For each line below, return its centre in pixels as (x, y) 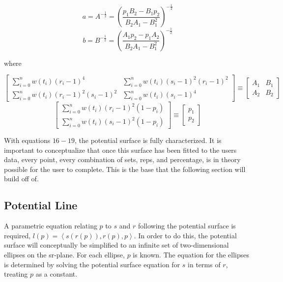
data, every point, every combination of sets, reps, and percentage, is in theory (122, 159)
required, (17, 235)
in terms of (204, 264)
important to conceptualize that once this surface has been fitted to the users (120, 150)
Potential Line (41, 205)
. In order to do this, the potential (185, 235)
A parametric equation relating (51, 226)
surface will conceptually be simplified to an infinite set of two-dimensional (116, 245)
